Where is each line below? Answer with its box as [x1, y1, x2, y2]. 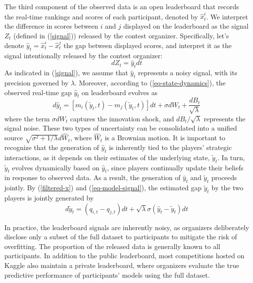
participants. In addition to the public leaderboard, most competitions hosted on [4, 250, 245, 261]
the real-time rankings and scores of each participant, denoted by [4, 11, 198, 21]
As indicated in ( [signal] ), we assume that [4, 67, 128, 78]
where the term [4, 113, 50, 123]
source [4, 133, 23, 143]
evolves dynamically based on [12, 162, 100, 172]
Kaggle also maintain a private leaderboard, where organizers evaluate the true [4, 260, 239, 270]
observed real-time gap [4, 87, 72, 97]
